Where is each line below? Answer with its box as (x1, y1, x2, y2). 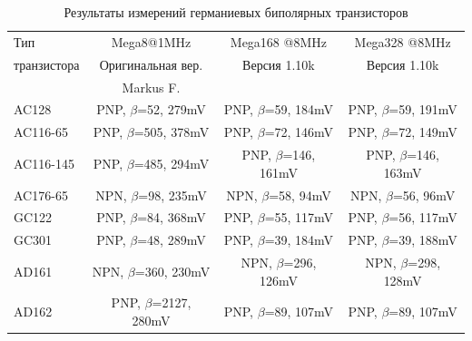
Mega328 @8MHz (354, 32, 451, 51)
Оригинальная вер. (99, 54, 203, 73)
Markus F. (122, 77, 181, 96)
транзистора (14, 54, 80, 73)
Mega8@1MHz (111, 32, 192, 51)
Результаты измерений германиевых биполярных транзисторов (64, 3, 408, 21)
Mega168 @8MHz (230, 32, 327, 51)
